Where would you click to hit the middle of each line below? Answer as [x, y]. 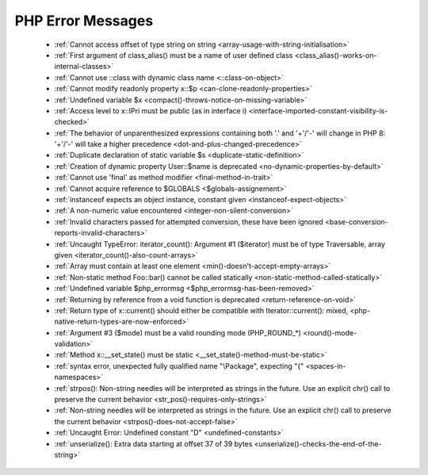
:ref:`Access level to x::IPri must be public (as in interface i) [151, 110]
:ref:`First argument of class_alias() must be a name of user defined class [174, 55]
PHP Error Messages [84, 21]
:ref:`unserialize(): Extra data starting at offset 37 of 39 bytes [153, 443]
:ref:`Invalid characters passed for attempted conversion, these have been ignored [189, 221]
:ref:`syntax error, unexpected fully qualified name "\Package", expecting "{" [179, 366]
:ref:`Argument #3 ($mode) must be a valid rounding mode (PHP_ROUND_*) [178, 332]
